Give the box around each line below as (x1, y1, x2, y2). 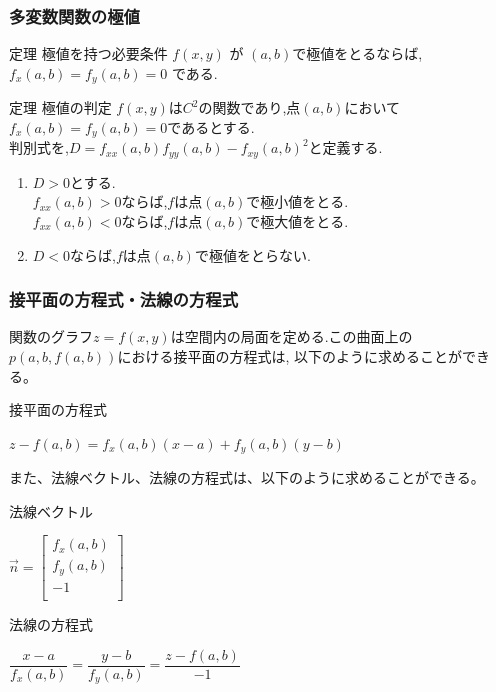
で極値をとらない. (194, 244, 311, 265)
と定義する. (308, 137, 383, 158)
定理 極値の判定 (9, 97, 112, 118)
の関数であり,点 (198, 97, 301, 118)
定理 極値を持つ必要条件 (9, 43, 168, 64)
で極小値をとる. (246, 191, 349, 212)
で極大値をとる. (246, 210, 349, 231)
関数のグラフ (9, 326, 93, 347)
